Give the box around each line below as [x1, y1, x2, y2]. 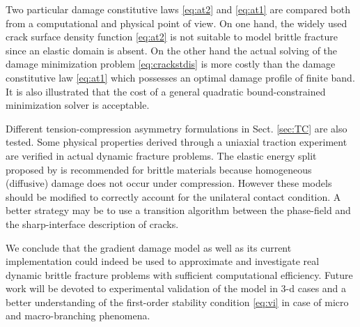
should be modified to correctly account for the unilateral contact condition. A [6, 189, 341, 204]
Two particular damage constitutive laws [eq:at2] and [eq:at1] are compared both [6, 2, 351, 16]
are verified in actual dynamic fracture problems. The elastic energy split [6, 148, 317, 162]
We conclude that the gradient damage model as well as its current [6, 240, 292, 254]
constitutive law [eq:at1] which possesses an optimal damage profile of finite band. [6, 70, 355, 84]
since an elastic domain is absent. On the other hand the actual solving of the [6, 43, 338, 57]
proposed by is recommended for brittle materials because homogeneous [6, 162, 312, 176]
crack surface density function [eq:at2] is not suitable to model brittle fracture [6, 29, 338, 44]
